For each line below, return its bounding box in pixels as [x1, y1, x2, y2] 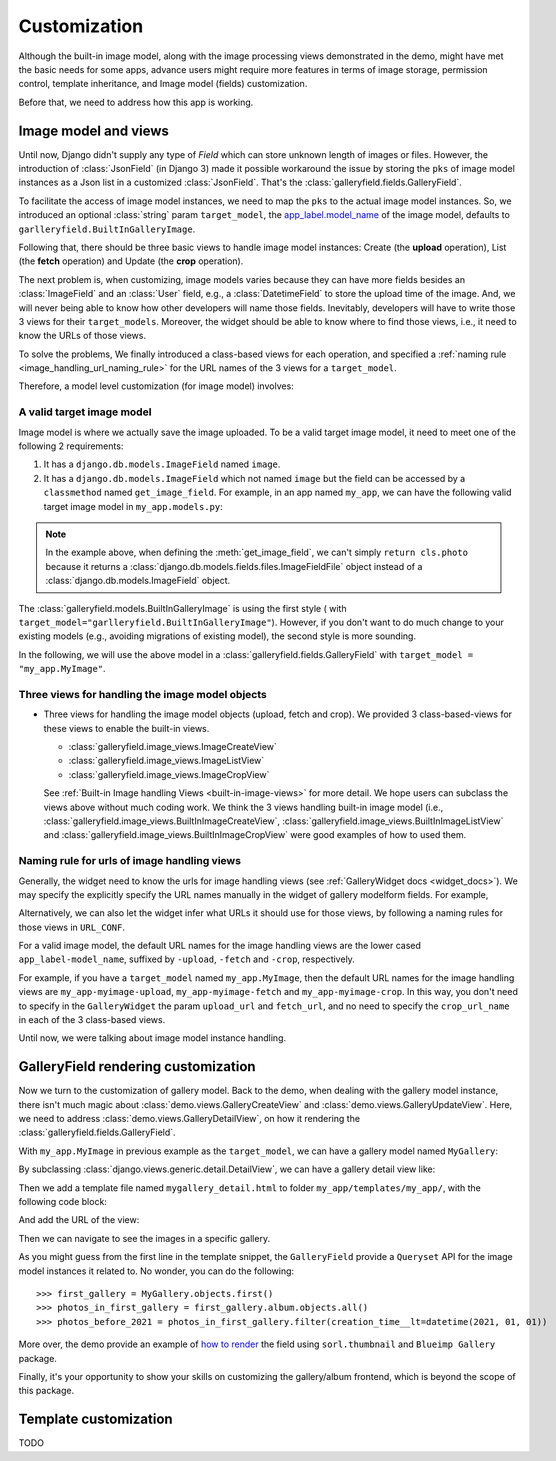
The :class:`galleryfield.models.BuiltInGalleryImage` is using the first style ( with [18, 602, 347, 614]
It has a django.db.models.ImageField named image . [43, 458, 281, 470]
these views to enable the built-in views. [43, 722, 210, 734]
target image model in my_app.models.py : [43, 500, 224, 512]
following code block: [18, 1196, 107, 1208]
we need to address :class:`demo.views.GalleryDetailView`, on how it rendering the [18, 1113, 360, 1125]
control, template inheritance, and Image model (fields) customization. [18, 78, 308, 90]
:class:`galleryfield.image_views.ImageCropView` [68, 768, 270, 780]
